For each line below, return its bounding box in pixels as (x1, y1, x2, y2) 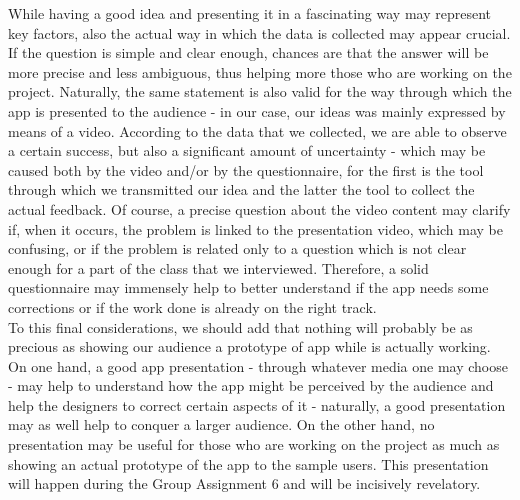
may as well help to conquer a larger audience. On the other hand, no (8, 414, 435, 435)
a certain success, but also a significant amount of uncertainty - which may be (8, 140, 486, 161)
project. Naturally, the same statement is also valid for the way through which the (8, 81, 512, 102)
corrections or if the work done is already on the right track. (8, 296, 377, 317)
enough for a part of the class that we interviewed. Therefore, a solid (8, 257, 429, 278)
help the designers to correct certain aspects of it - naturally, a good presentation (8, 394, 506, 415)
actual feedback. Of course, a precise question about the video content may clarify (8, 198, 511, 219)
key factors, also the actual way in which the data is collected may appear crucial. (8, 22, 511, 43)
